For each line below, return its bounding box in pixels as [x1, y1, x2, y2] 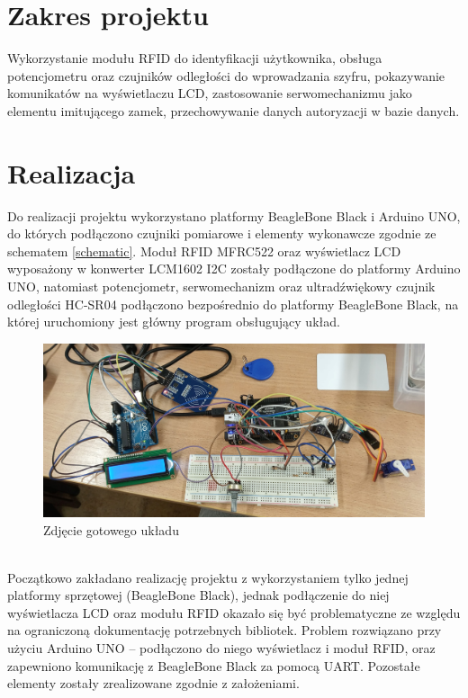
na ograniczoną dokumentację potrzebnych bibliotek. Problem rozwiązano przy [7, 621, 442, 640]
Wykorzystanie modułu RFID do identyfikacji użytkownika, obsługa [7, 49, 382, 67]
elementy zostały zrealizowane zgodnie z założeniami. [7, 674, 300, 693]
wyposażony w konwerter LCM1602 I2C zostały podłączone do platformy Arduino [7, 259, 461, 278]
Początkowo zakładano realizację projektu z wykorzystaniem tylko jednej [7, 568, 409, 586]
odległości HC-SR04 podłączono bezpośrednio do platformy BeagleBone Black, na [7, 294, 459, 313]
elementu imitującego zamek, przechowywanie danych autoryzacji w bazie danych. [7, 101, 460, 120]
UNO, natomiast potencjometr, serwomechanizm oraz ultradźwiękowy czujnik [7, 277, 436, 295]
